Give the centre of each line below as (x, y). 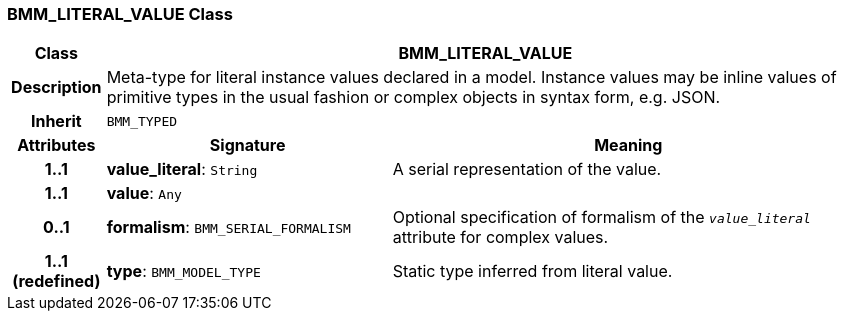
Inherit (56, 121)
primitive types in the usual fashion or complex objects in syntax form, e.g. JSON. (413, 97)
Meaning (628, 145)
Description (56, 87)
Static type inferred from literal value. (532, 271)
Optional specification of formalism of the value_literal (601, 217)
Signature (247, 145)
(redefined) (56, 281)
